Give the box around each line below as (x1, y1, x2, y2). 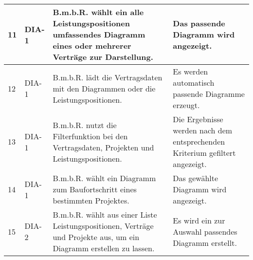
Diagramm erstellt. (173, 237, 237, 248)
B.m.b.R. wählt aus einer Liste (53, 209, 157, 220)
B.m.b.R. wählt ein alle (53, 6, 144, 18)
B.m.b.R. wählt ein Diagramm (53, 172, 156, 184)
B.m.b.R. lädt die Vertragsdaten (53, 71, 163, 83)
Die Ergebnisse (173, 113, 223, 125)
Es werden (173, 66, 208, 77)
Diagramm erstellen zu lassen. (53, 242, 155, 254)
